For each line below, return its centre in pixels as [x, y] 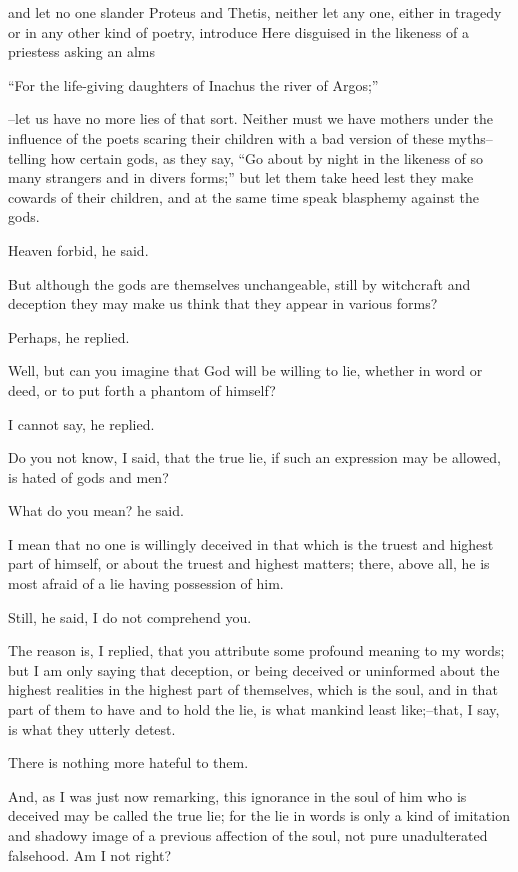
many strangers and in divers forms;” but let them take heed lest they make [241, 177]
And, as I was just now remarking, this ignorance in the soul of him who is [237, 795]
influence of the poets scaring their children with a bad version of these [226, 137]
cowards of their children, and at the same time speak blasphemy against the [244, 196]
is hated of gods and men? [88, 476]
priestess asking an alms [82, 51]
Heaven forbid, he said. [78, 249]
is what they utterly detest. [92, 728]
